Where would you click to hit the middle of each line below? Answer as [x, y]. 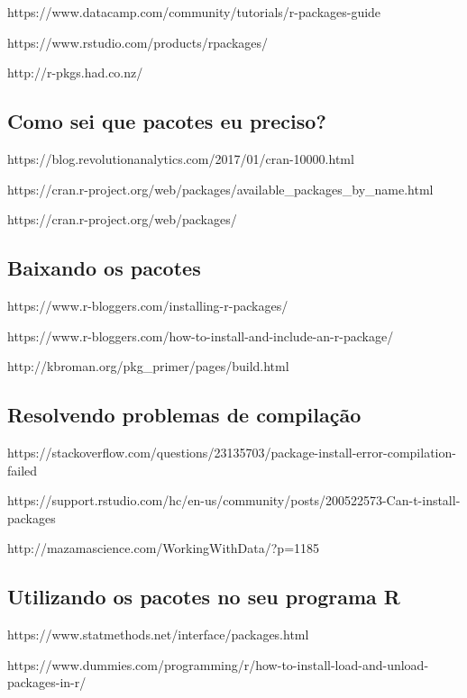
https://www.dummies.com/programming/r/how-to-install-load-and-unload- [218, 664]
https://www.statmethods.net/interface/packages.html [158, 635]
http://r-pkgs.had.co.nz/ [75, 73]
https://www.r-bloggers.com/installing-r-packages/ [148, 305]
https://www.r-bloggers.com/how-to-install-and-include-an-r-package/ [201, 335]
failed [23, 470]
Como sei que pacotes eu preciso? [167, 121]
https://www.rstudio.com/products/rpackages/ [138, 42]
